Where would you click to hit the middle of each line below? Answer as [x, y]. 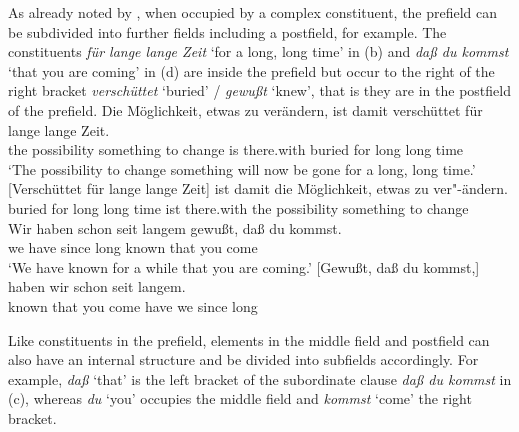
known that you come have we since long [133, 305]
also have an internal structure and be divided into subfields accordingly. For [243, 359]
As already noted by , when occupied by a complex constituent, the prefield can [253, 12]
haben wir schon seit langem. [97, 286]
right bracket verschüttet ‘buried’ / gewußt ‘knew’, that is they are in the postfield [259, 90]
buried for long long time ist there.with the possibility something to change [238, 207]
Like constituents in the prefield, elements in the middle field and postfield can [249, 339]
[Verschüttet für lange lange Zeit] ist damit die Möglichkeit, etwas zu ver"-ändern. [258, 188]
